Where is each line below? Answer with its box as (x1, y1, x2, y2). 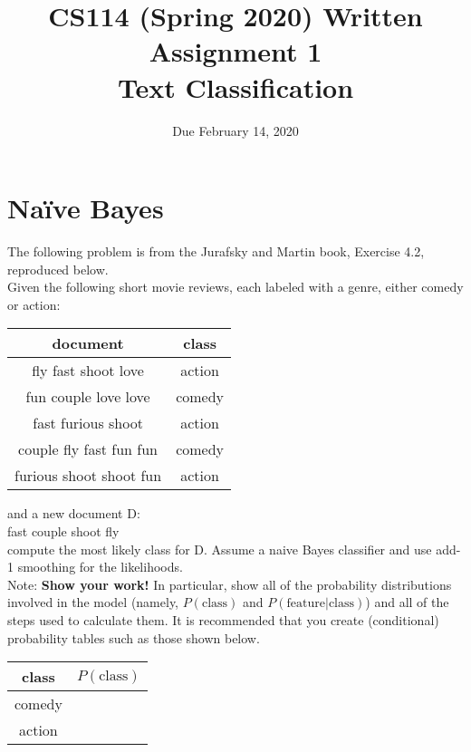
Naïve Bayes (7, 189, 164, 227)
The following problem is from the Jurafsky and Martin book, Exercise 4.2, (7, 242, 425, 261)
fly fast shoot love (32, 360, 144, 381)
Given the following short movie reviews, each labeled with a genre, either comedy (7, 277, 464, 296)
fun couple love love (25, 386, 150, 408)
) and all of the (365, 593, 449, 612)
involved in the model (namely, (7, 593, 179, 612)
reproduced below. (7, 259, 109, 278)
